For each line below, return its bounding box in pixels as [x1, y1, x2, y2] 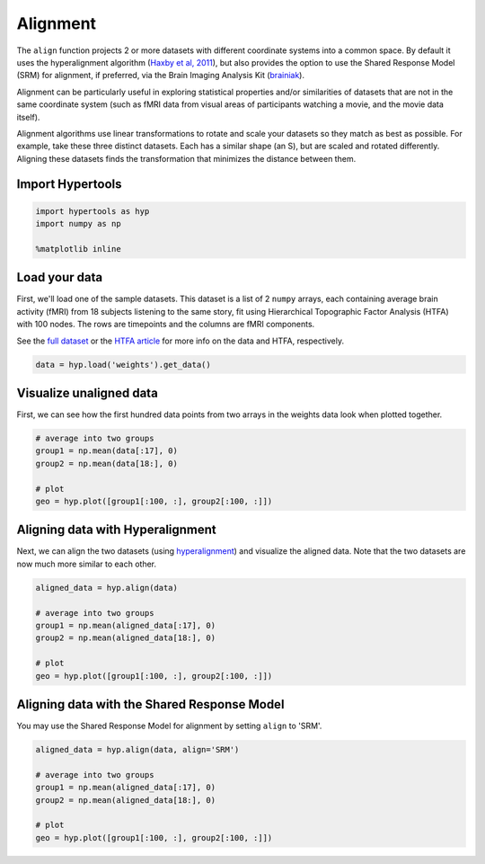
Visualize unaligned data [16, 385, 159, 400]
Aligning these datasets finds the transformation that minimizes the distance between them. [16, 153, 357, 164]
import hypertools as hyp [35, 206, 150, 216]
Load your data [16, 270, 103, 285]
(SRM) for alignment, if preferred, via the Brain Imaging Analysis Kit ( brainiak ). [16, 70, 305, 81]
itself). [16, 111, 40, 122]
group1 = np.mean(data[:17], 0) [35, 446, 179, 456]
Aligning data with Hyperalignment [16, 522, 217, 538]
